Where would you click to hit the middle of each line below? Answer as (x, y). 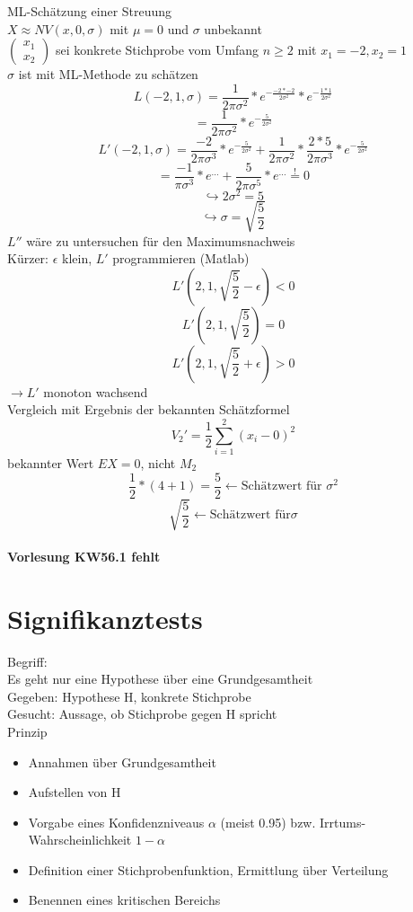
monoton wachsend (96, 391)
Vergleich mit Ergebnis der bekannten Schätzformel (149, 409)
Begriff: (27, 661)
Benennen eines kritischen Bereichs (124, 900)
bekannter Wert (51, 463)
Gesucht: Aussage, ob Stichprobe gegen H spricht (142, 714)
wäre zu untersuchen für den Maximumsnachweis (161, 240)
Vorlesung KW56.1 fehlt (84, 556)
